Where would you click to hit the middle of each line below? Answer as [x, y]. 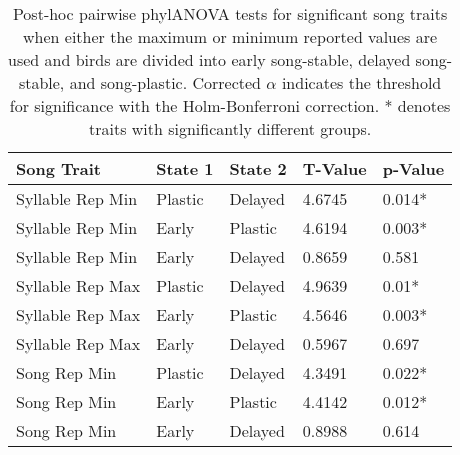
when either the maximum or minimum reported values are [230, 36]
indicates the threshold [361, 82]
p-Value [413, 168]
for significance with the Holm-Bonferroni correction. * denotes [230, 105]
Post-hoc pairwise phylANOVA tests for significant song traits [230, 13]
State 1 [185, 168]
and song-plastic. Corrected [165, 82]
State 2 [258, 168]
